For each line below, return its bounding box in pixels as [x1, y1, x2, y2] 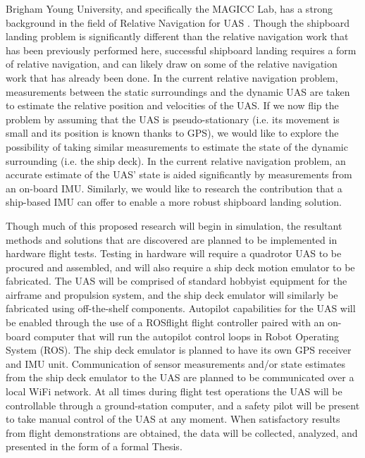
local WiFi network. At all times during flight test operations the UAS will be [6, 384, 342, 399]
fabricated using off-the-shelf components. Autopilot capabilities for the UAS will [6, 301, 356, 316]
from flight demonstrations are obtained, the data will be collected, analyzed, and [6, 425, 358, 440]
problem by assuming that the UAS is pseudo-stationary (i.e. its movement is [6, 111, 340, 126]
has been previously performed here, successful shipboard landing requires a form [6, 42, 357, 57]
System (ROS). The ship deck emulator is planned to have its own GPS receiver [6, 342, 352, 357]
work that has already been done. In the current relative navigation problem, [6, 70, 338, 85]
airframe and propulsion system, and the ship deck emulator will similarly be [6, 287, 338, 302]
